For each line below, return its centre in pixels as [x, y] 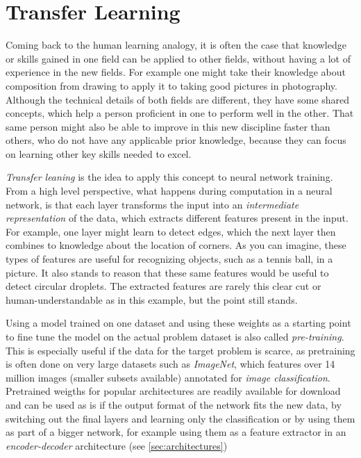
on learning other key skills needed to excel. [99, 153]
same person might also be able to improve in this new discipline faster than [168, 126]
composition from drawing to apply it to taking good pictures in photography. [171, 85]
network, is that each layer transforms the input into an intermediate [152, 204]
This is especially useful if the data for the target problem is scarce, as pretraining [180, 350]
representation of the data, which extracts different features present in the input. [177, 218]
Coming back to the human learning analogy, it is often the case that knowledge [176, 45]
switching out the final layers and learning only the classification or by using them [180, 418]
